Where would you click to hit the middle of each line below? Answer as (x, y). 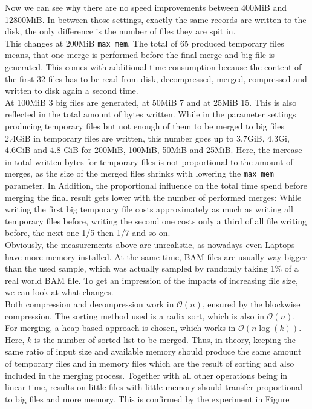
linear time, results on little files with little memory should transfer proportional (154, 387)
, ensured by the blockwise (251, 303)
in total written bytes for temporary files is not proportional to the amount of (149, 161)
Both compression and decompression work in (89, 303)
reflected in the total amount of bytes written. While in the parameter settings (151, 114)
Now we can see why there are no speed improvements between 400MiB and (146, 7)
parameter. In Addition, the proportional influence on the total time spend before (156, 185)
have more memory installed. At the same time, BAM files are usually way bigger (156, 256)
